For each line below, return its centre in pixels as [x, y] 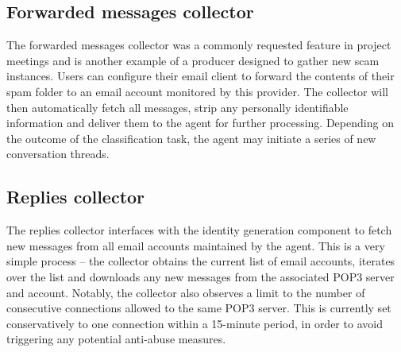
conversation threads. [58, 154]
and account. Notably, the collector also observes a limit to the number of [186, 292]
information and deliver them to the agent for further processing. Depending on [200, 123]
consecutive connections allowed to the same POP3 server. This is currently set [199, 308]
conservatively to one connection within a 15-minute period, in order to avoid [195, 323]
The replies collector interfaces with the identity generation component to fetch [199, 230]
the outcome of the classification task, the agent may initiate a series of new [191, 138]
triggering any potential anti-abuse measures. [116, 339]
